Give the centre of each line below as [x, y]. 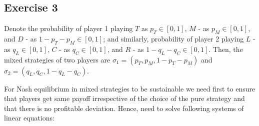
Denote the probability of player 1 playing [68, 28]
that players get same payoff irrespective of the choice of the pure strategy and [124, 98]
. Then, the [226, 49]
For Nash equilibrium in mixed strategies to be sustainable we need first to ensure [130, 88]
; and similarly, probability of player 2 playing [173, 38]
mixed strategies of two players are [57, 59]
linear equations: [29, 118]
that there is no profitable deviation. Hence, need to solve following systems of [124, 108]
